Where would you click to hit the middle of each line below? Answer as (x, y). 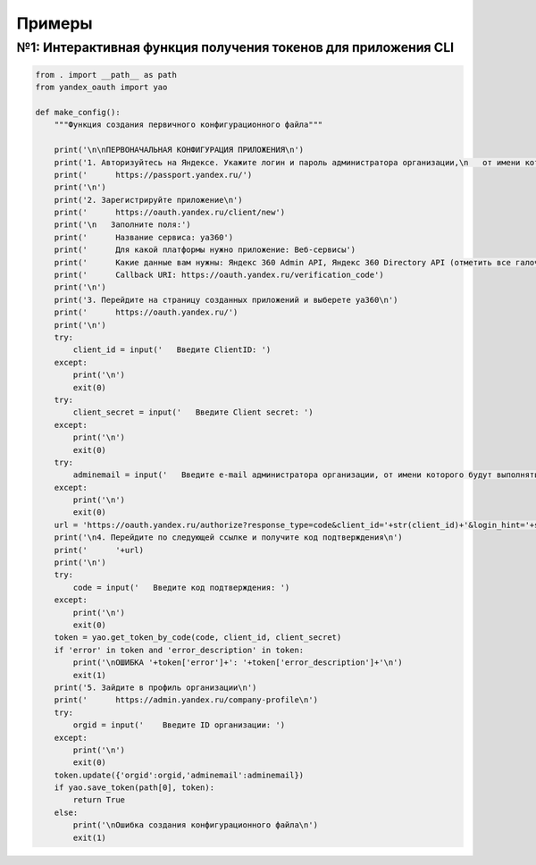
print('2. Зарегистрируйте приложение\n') (148, 200)
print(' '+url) (99, 550)
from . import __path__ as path (106, 75)
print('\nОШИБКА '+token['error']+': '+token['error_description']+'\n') (238, 663)
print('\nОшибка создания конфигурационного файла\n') (196, 825)
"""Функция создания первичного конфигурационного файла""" (188, 125)
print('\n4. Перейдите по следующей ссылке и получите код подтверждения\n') (229, 537)
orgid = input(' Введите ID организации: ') (179, 725)
